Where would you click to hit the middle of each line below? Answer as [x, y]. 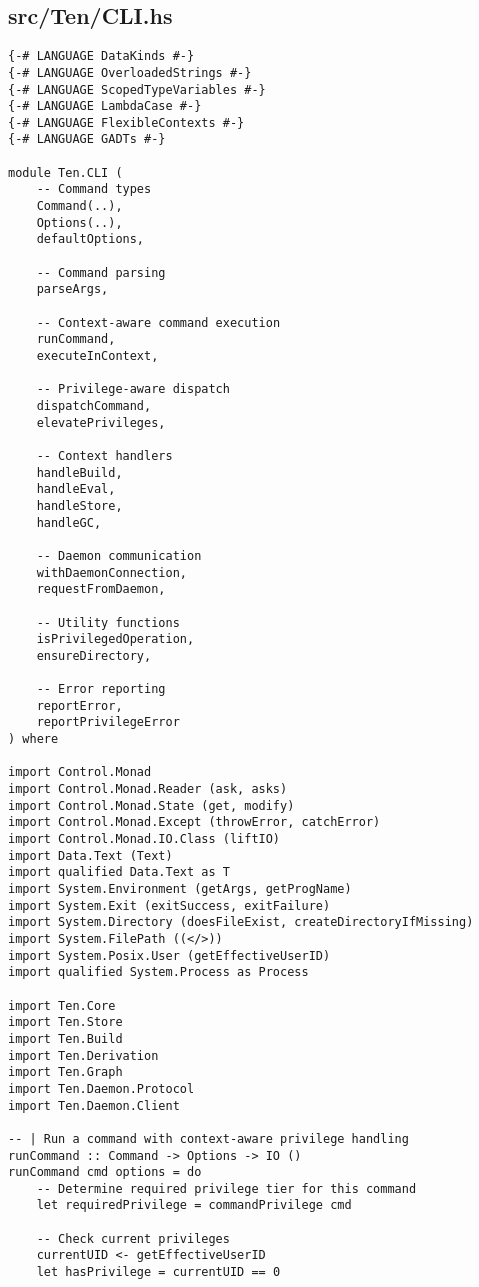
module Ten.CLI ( [65, 172]
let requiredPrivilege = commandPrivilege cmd [194, 1205]
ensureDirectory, [94, 655]
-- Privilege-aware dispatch [133, 389]
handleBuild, [79, 472]
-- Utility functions [108, 622]
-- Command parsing [101, 272]
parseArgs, [72, 289]
